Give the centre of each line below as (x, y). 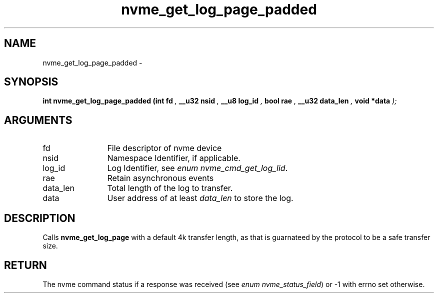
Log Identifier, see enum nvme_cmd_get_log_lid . (197, 168)
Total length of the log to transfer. (170, 188)
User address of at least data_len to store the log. (200, 198)
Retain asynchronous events (160, 178)
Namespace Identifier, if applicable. (174, 158)
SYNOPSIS (31, 82)
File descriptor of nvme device (164, 148)
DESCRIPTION (40, 218)
